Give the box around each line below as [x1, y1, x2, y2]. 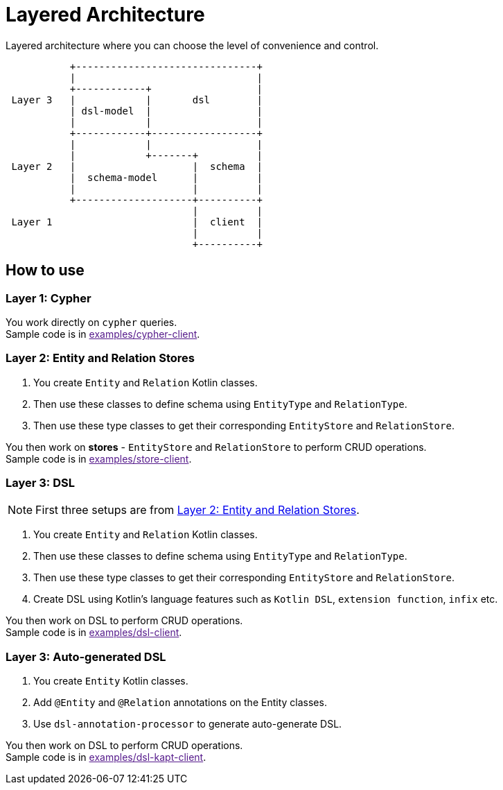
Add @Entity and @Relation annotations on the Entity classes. [33, 696, 327, 709]
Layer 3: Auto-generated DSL [6, 649, 166, 664]
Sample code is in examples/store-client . [6, 452, 192, 465]
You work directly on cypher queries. [6, 316, 177, 328]
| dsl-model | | [69, 105, 263, 117]
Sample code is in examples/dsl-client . [6, 626, 182, 639]
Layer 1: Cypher [6, 291, 91, 305]
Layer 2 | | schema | [11, 160, 263, 172]
